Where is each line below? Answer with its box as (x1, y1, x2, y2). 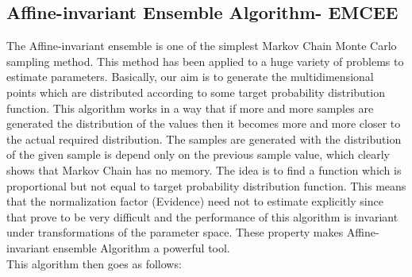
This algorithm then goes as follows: (6, 255, 182, 271)
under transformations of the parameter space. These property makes (6, 224, 344, 240)
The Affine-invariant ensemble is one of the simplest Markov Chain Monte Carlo (6, 37, 397, 54)
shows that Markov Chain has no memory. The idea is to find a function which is (6, 161, 402, 178)
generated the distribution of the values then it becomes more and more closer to (6, 115, 401, 132)
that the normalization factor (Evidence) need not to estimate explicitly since (6, 193, 383, 210)
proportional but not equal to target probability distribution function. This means (6, 177, 406, 194)
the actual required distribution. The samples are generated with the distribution (6, 130, 402, 147)
